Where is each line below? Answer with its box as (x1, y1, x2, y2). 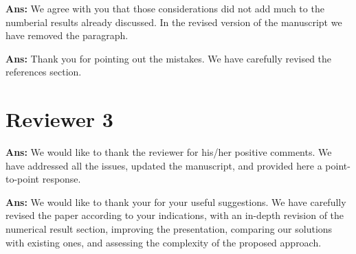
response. (42, 172, 81, 186)
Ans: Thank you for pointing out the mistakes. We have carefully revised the (5, 51, 332, 65)
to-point (5, 172, 40, 186)
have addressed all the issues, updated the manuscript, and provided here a (5, 158, 322, 172)
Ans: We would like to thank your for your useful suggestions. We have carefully (5, 194, 346, 209)
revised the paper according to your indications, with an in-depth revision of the (5, 208, 344, 222)
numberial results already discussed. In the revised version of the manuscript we (5, 14, 342, 29)
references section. (5, 65, 82, 79)
